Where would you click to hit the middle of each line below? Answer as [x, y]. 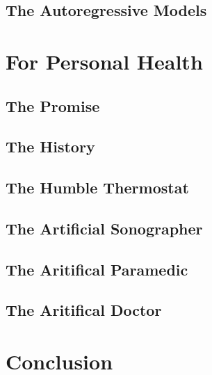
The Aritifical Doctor [84, 310]
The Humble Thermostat [97, 187]
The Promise [53, 105]
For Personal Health [104, 61]
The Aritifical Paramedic [97, 269]
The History [50, 146]
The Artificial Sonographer [104, 228]
